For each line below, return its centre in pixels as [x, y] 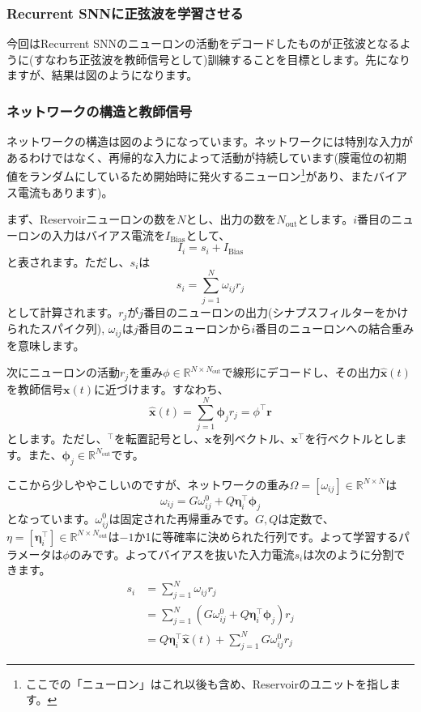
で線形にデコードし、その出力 [301, 372]
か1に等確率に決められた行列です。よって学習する [266, 536]
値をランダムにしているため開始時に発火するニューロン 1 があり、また [190, 175]
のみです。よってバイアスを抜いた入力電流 [182, 554]
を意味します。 [46, 345]
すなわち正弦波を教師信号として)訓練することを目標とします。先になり [222, 59]
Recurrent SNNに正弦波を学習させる [125, 13]
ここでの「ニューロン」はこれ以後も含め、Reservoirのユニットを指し [207, 683]
